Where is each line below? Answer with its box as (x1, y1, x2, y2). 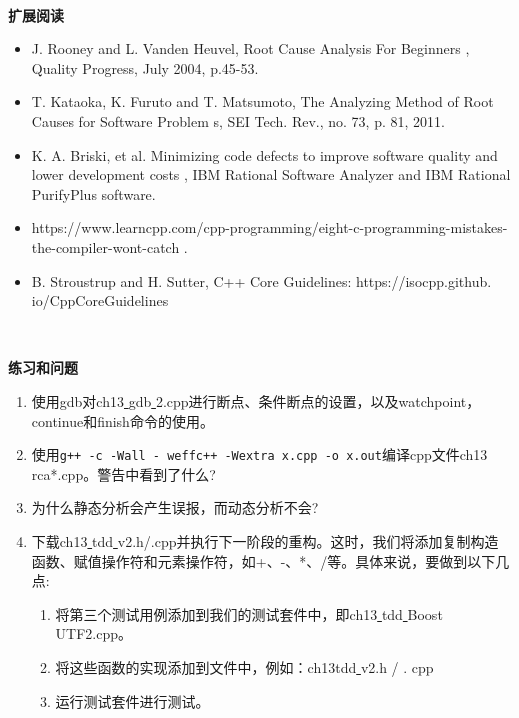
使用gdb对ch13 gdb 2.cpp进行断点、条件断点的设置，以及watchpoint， (31, 390, 481, 411)
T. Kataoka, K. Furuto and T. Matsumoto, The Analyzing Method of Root (31, 91, 494, 112)
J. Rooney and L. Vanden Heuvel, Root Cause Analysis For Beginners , (31, 38, 470, 59)
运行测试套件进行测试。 (55, 690, 210, 711)
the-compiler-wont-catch (31, 236, 180, 257)
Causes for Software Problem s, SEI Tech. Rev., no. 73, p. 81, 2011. (31, 110, 445, 131)
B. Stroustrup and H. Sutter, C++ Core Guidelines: (31, 270, 352, 291)
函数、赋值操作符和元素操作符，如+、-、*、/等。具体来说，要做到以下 (31, 550, 496, 571)
